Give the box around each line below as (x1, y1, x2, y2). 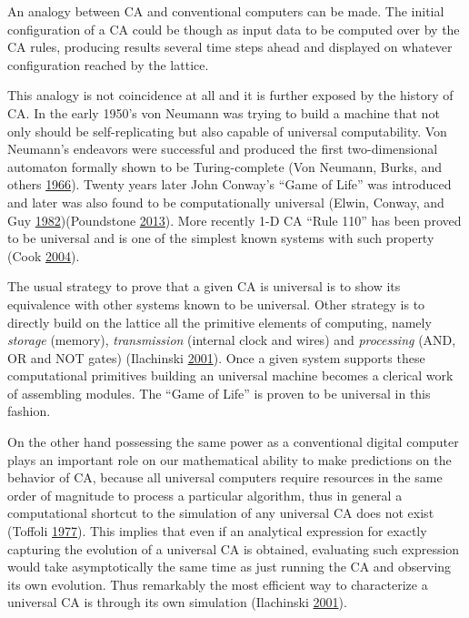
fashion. (7, 401, 51, 420)
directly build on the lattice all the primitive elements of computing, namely (7, 312, 432, 331)
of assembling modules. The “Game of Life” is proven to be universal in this (7, 383, 431, 402)
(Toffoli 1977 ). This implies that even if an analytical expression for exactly (7, 522, 427, 541)
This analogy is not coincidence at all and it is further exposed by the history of (7, 86, 454, 105)
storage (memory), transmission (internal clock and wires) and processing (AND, (7, 330, 456, 350)
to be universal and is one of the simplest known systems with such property (7, 228, 434, 248)
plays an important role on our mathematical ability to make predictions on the (7, 450, 452, 469)
